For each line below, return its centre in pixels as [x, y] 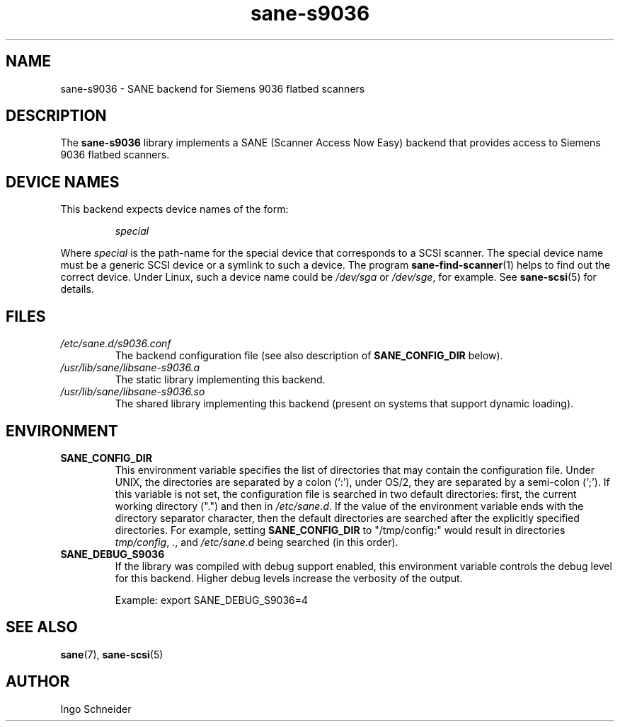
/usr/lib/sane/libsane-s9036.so [133, 392]
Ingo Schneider [96, 709]
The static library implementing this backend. [220, 380]
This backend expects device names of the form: [174, 209]
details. [77, 289]
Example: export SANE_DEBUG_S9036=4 [212, 600]
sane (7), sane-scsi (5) [112, 654]
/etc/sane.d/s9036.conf [116, 344]
